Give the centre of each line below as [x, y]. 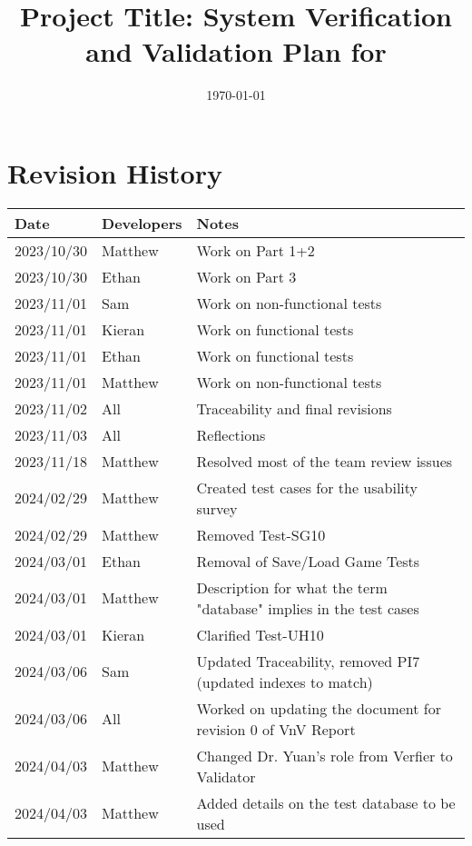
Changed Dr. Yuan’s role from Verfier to [324, 755]
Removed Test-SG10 [261, 534]
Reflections [231, 434]
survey [217, 508]
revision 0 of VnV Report [276, 729]
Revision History [115, 172]
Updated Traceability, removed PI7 [308, 661]
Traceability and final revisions [294, 408]
